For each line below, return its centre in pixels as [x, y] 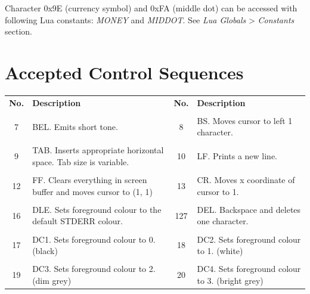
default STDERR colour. [77, 221]
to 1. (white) [220, 251]
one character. [223, 221]
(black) [45, 251]
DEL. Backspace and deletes [249, 209]
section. [18, 31]
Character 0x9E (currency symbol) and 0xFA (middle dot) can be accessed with [151, 8]
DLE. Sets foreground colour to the [97, 209]
